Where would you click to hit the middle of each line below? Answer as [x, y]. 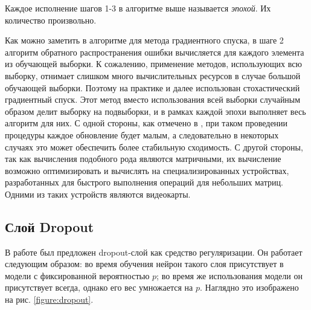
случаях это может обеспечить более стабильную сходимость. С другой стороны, [154, 147]
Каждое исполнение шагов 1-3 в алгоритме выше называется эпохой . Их [138, 8]
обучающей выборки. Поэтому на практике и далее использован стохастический [152, 87]
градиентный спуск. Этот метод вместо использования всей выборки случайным [153, 99]
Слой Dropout [50, 226]
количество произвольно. [51, 20]
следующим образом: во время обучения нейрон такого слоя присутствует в [144, 264]
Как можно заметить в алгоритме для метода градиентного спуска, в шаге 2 [144, 40]
